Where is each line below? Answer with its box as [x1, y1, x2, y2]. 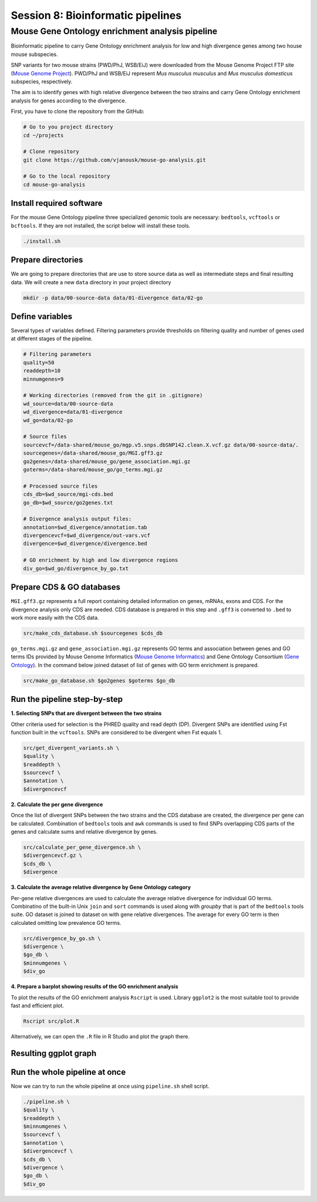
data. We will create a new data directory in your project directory [11, 278, 171, 285]
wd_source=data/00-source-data [23, 400, 114, 407]
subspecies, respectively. [11, 78, 73, 85]
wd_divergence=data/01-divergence [23, 409, 123, 415]
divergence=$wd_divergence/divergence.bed [23, 540, 147, 547]
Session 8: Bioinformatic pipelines [11, 9, 182, 22]
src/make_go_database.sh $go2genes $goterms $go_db [23, 677, 176, 684]
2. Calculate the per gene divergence [11, 801, 103, 808]
